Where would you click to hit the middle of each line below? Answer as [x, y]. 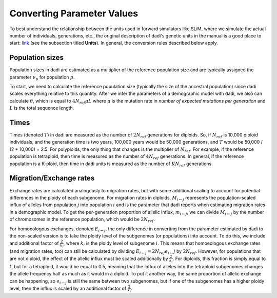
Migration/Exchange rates [52, 178]
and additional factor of [34, 243]
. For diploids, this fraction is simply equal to [219, 259]
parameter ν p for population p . [42, 78]
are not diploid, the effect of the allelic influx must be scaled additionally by [89, 259]
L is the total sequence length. [42, 108]
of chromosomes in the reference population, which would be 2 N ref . [82, 220]
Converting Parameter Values [74, 13]
